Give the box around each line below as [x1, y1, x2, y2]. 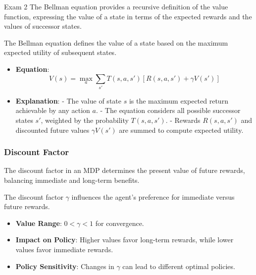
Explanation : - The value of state [15, 95, 121, 106]
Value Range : [15, 218, 62, 228]
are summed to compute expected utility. [119, 124, 244, 135]
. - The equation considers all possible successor [96, 105, 241, 115]
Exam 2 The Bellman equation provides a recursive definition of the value [4, 1, 228, 11]
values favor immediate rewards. [15, 244, 113, 255]
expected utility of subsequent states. [4, 47, 117, 57]
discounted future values [15, 124, 90, 135]
